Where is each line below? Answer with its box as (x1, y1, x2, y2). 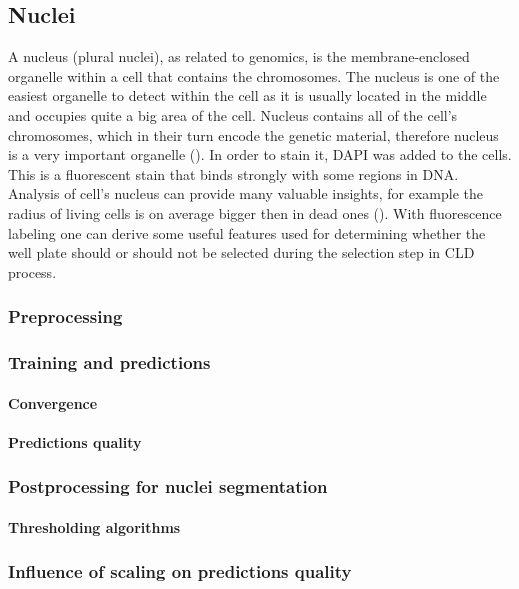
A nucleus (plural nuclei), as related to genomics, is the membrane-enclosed (8, 46, 470, 67)
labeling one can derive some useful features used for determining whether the (8, 222, 486, 243)
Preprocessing (8, 304, 123, 329)
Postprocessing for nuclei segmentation (8, 474, 328, 499)
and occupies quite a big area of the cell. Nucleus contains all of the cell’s (8, 104, 458, 125)
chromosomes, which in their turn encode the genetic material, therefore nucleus (8, 124, 499, 145)
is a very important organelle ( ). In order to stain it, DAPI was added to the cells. (8, 144, 512, 165)
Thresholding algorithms (8, 516, 181, 537)
